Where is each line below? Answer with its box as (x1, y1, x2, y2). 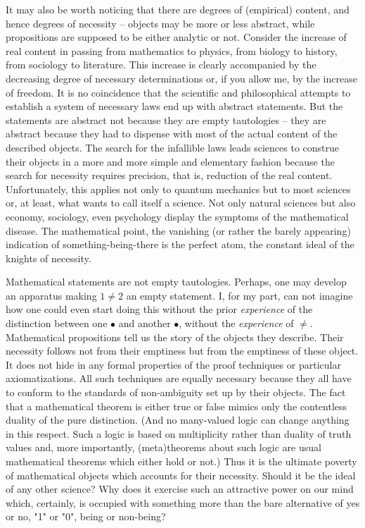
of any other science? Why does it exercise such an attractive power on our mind (6, 481, 354, 496)
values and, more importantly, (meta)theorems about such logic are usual (6, 440, 321, 455)
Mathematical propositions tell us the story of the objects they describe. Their (6, 329, 344, 344)
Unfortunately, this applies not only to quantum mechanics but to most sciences (6, 181, 351, 196)
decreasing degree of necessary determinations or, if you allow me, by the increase (6, 70, 357, 85)
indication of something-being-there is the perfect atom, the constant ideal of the (6, 237, 354, 252)
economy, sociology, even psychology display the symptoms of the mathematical (6, 209, 349, 223)
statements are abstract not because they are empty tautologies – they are (6, 112, 326, 127)
